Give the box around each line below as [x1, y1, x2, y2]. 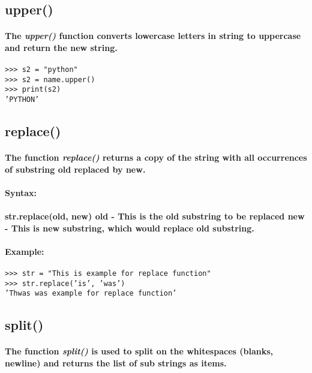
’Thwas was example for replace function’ [5, 289, 177, 298]
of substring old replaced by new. [5, 163, 146, 175]
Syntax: [5, 186, 37, 198]
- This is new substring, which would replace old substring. [5, 221, 254, 234]
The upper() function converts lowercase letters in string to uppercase [5, 29, 301, 42]
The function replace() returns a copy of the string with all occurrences [5, 151, 307, 164]
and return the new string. [5, 41, 118, 53]
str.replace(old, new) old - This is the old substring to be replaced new [5, 210, 305, 222]
